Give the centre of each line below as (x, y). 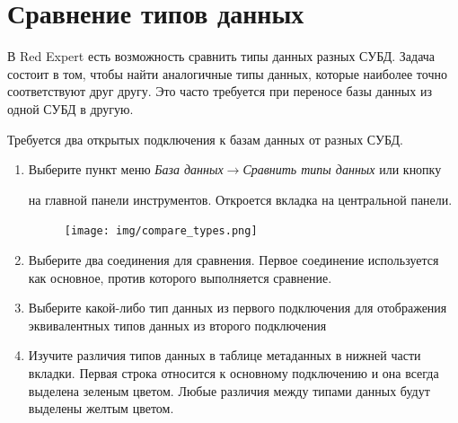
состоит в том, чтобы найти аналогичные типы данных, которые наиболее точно (227, 73)
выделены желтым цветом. (101, 408)
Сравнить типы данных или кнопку (342, 169)
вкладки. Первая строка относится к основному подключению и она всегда (233, 372)
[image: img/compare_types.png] (161, 231)
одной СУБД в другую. (70, 108)
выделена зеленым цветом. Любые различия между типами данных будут (229, 390)
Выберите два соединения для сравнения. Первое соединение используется (233, 259)
